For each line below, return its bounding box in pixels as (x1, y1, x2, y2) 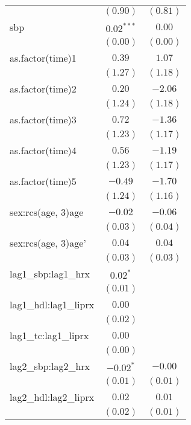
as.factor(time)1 (10, 51, 77, 65)
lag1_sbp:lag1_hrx (10, 267, 90, 281)
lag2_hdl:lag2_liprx (10, 390, 95, 404)
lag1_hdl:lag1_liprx (10, 297, 95, 311)
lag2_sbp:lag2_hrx (10, 359, 90, 373)
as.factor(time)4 (10, 143, 77, 157)
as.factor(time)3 (10, 112, 77, 126)
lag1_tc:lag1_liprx (10, 328, 89, 342)
